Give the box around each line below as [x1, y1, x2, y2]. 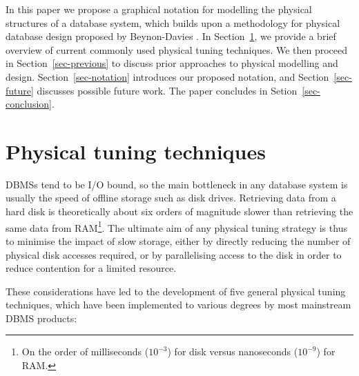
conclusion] [6, 97, 52, 111]
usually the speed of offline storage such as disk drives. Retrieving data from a [6, 190, 336, 205]
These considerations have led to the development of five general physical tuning [6, 284, 346, 298]
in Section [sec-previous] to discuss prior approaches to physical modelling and [6, 56, 338, 70]
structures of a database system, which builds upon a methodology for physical [6, 15, 340, 30]
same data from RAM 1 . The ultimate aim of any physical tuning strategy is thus [6, 218, 347, 235]
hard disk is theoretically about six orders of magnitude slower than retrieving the [6, 204, 353, 219]
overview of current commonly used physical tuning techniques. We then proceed [6, 42, 348, 57]
